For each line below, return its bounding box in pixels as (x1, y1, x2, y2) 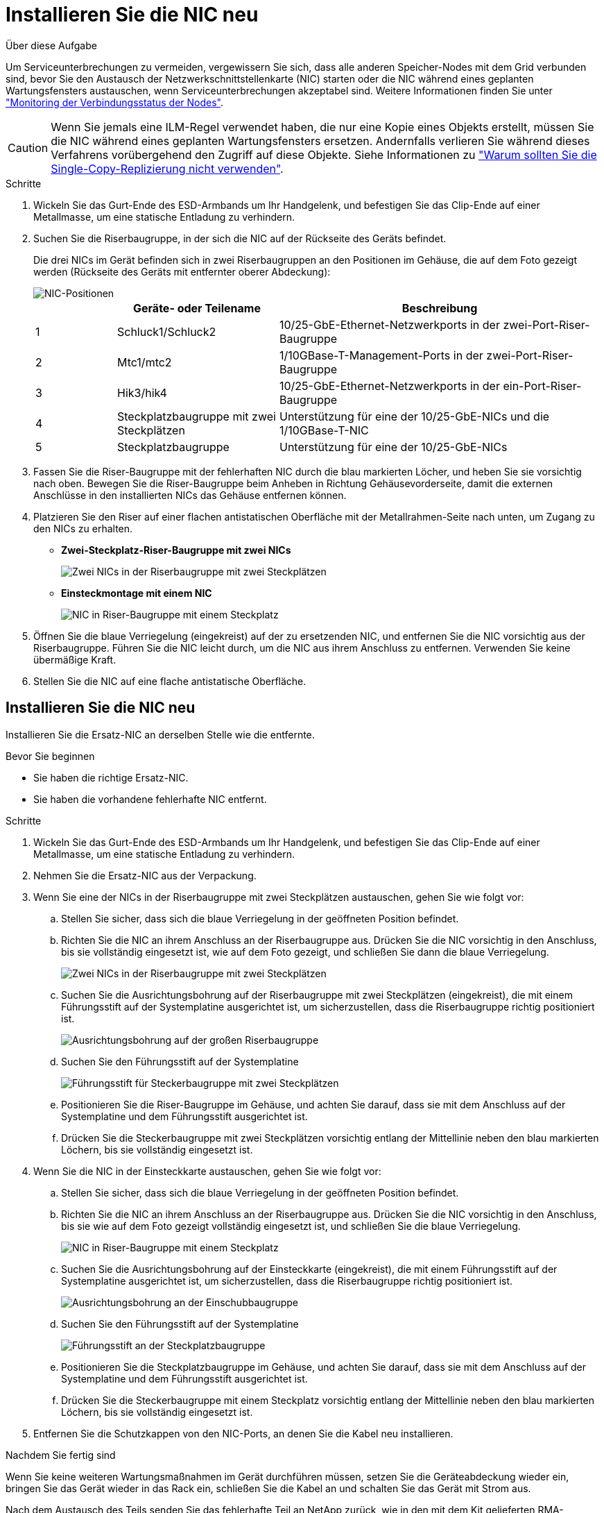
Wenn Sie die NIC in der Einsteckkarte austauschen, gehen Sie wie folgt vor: (33, 1165, 381, 1177)
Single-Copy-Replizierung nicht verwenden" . (51, 161, 284, 176)
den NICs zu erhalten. (33, 522, 133, 534)
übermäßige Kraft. (33, 653, 117, 666)
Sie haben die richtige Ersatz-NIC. (33, 771, 189, 784)
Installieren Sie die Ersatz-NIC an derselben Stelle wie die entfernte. (6, 728, 315, 741)
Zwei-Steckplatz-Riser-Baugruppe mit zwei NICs (61, 543, 291, 556)
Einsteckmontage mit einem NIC (61, 586, 212, 599)
